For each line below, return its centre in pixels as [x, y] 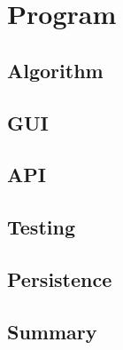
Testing [41, 227]
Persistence [60, 278]
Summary [52, 331]
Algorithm [55, 70]
